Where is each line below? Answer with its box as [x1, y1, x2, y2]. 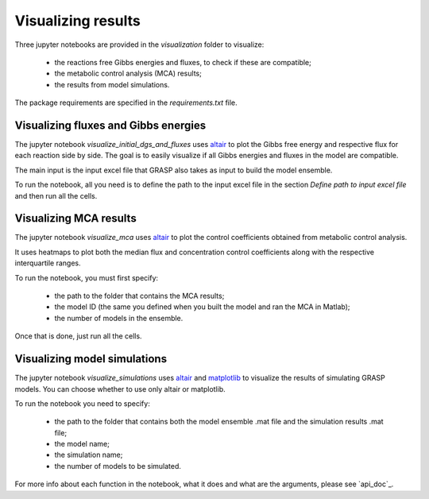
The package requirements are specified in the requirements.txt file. [14, 98, 238, 107]
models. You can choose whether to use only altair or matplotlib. [14, 384, 226, 393]
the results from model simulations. [54, 79, 170, 89]
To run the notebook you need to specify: [14, 398, 150, 408]
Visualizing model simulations [14, 352, 167, 366]
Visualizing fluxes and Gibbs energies [14, 118, 207, 132]
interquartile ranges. [14, 258, 81, 268]
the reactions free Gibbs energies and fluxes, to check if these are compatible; [54, 57, 311, 67]
